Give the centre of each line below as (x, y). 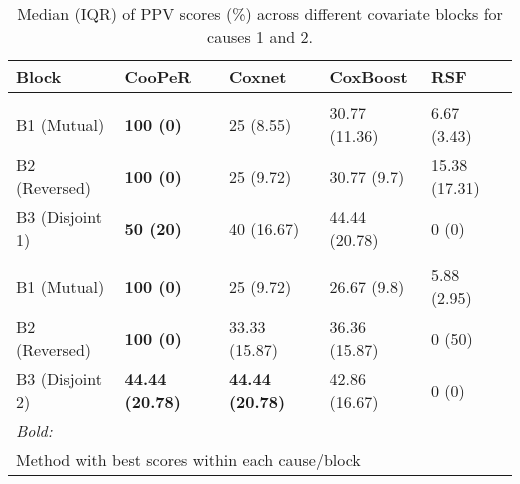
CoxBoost (368, 76)
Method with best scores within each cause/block (188, 459)
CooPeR (158, 76)
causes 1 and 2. (260, 36)
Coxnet (257, 76)
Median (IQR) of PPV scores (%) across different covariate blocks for (260, 13)
